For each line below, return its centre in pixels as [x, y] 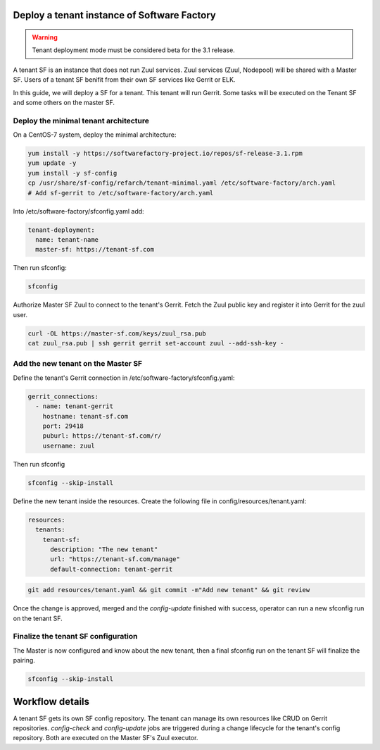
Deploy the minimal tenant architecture [81, 121]
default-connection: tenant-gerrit [112, 569]
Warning [45, 37]
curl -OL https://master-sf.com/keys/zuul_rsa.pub [117, 333]
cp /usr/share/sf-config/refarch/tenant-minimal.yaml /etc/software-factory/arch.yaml [182, 183]
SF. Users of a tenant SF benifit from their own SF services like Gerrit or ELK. [124, 80]
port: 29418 [63, 426]
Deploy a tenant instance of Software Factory [114, 15]
